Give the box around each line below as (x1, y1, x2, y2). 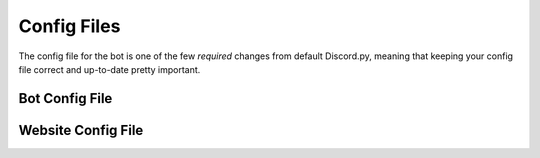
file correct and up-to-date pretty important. (18, 63, 201, 75)
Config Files (18, 15, 121, 37)
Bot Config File (18, 90, 113, 107)
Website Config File (18, 121, 144, 139)
